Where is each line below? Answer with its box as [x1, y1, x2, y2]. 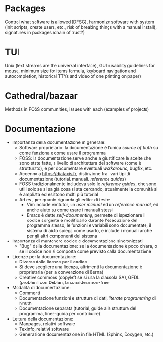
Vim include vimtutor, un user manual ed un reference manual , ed [26, 201, 159, 207]
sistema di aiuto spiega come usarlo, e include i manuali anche [26, 227, 152, 233]
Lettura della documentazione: [12, 316, 74, 322]
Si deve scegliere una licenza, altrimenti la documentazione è [19, 264, 143, 270]
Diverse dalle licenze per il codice [19, 259, 87, 264]
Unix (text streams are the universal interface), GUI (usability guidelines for [5, 62, 155, 68]
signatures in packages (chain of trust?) [5, 29, 85, 35]
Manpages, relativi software [19, 321, 75, 327]
